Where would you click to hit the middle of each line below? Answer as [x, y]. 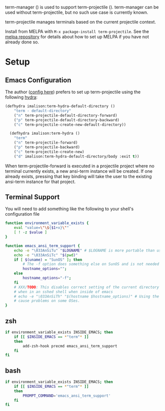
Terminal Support [32, 197]
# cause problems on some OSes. [47, 301]
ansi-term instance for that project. [41, 182]
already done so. [22, 42]
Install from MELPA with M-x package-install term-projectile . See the [77, 31]
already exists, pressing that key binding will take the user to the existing [79, 176]
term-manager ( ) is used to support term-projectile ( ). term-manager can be [82, 7]
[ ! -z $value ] [31, 232]
